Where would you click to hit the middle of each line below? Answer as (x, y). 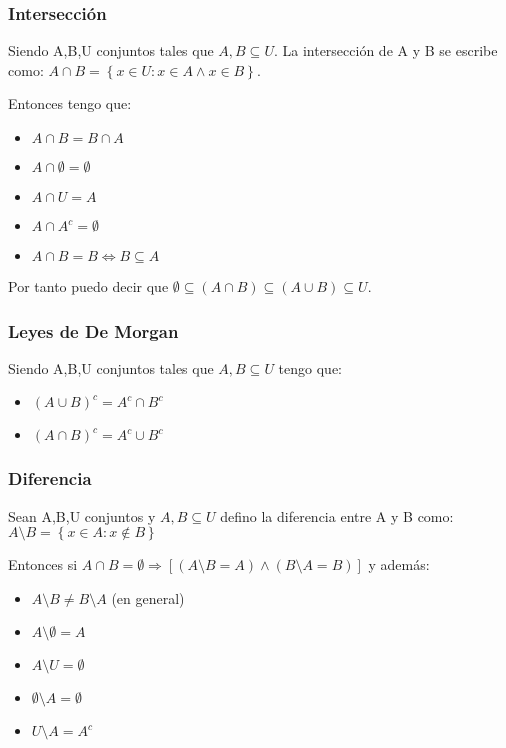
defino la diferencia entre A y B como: (337, 515)
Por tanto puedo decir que (88, 286)
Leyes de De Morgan (93, 330)
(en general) (148, 597)
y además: (399, 564)
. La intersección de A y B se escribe (385, 50)
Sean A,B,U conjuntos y (82, 515)
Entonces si (43, 564)
